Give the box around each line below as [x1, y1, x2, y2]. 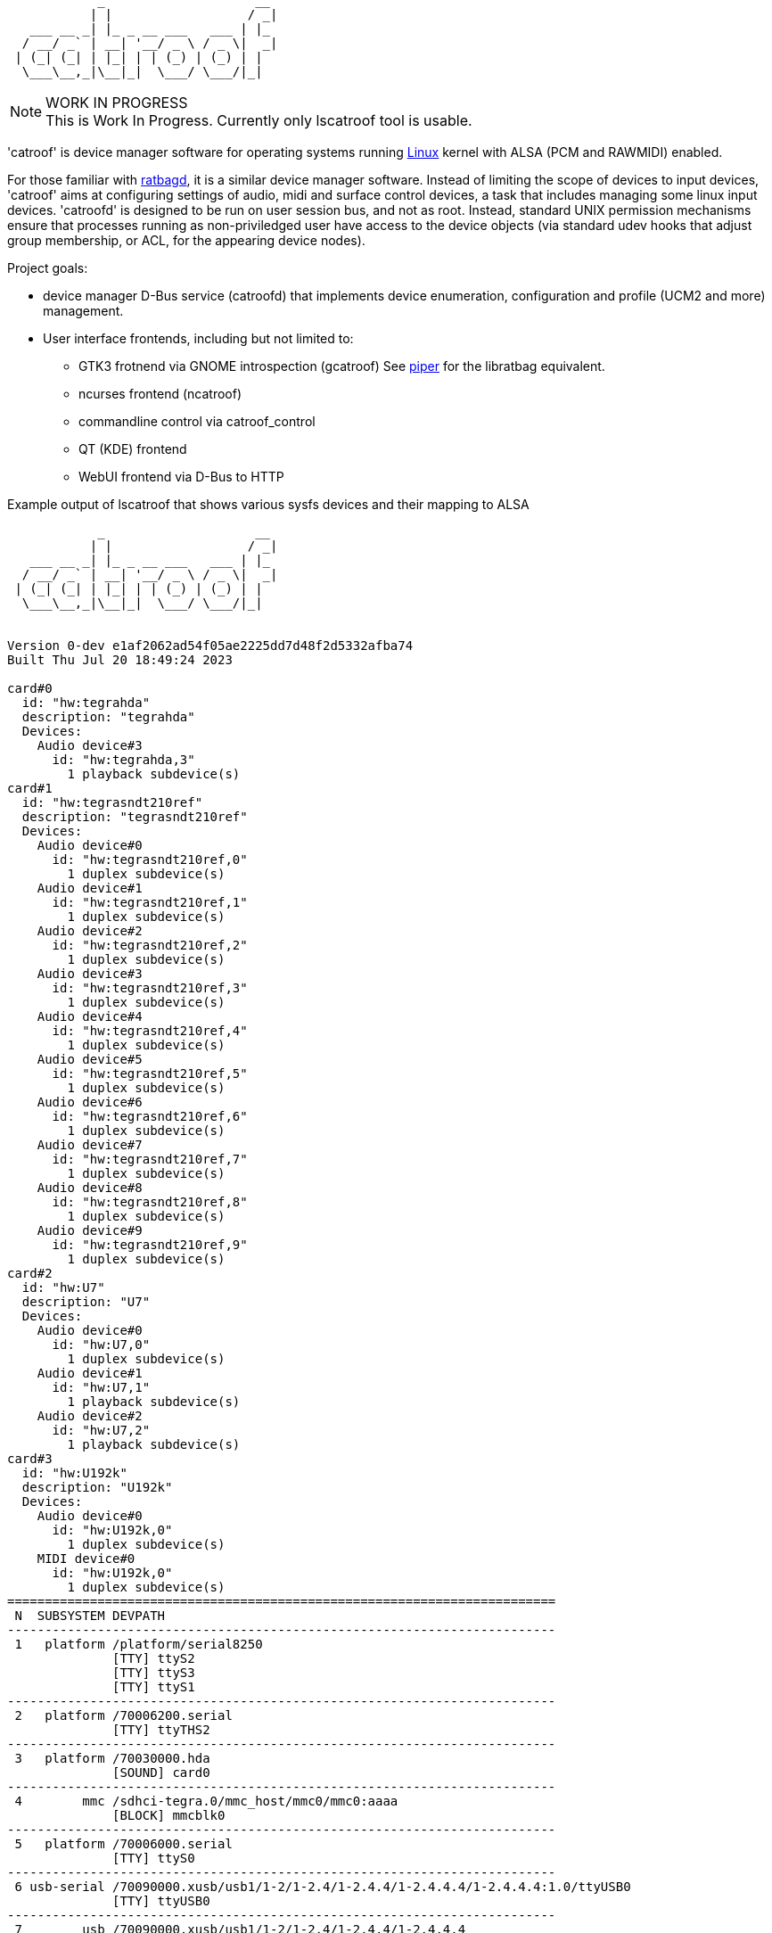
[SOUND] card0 [112, 1765, 210, 1780]
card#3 [7, 1452, 53, 1466]
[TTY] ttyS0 [112, 1851, 195, 1865]
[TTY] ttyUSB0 [112, 1894, 210, 1908]
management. [43, 303, 124, 318]
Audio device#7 [37, 1138, 143, 1152]
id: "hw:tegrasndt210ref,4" [52, 1024, 248, 1038]
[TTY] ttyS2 [112, 1651, 195, 1666]
